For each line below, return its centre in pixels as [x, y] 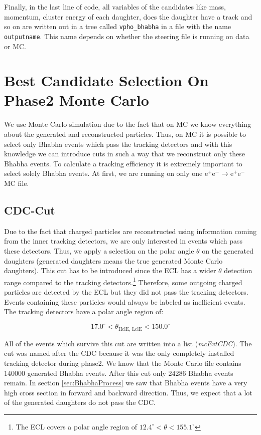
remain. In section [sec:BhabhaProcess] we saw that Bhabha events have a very [126, 383]
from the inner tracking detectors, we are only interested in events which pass [123, 241]
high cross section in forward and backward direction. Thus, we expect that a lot [128, 392]
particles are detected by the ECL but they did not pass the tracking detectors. [126, 291]
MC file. [17, 183]
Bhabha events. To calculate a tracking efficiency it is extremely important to [123, 163]
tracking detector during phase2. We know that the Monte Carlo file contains [123, 363]
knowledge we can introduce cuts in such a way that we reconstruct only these [124, 154]
